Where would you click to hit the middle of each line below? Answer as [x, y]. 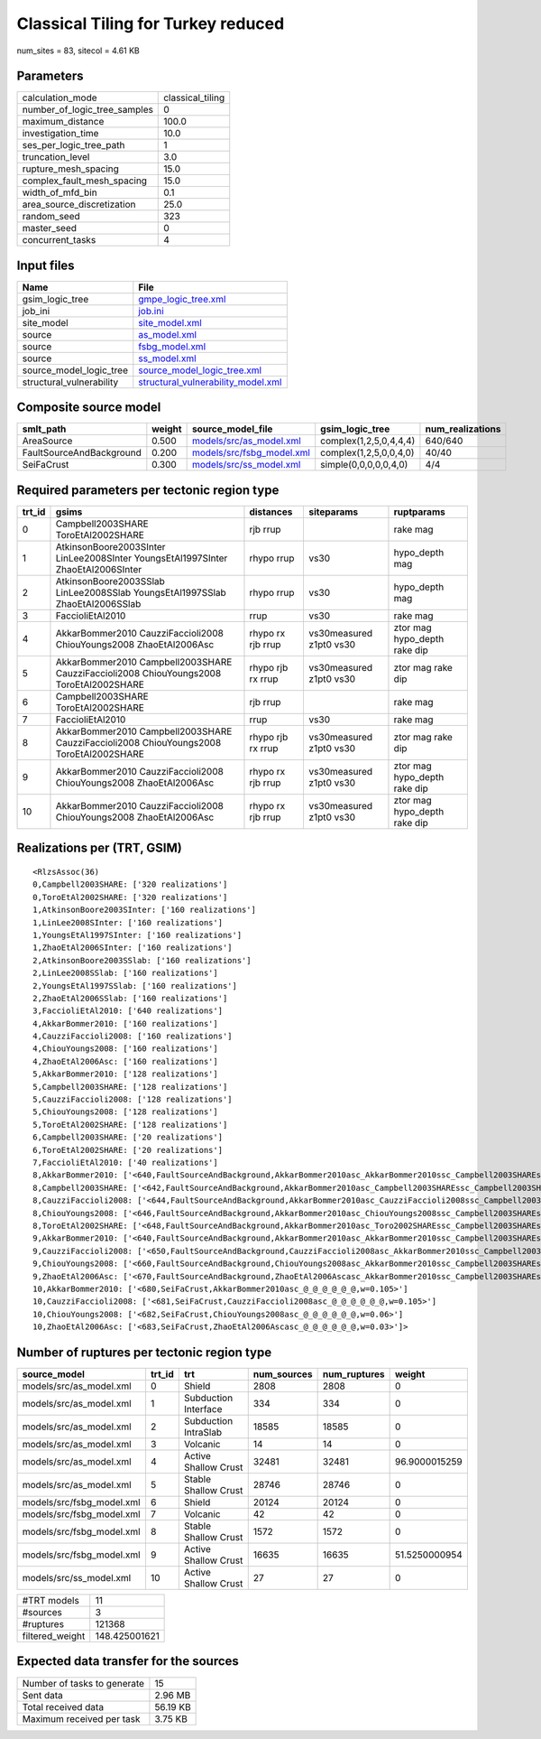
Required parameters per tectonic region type [148, 490]
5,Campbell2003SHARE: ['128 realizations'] [130, 1087]
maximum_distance [63, 122]
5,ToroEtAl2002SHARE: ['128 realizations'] [130, 1125]
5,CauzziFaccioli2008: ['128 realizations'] [133, 1100]
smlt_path [44, 429]
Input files [46, 265]
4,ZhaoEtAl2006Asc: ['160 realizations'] [125, 1061]
